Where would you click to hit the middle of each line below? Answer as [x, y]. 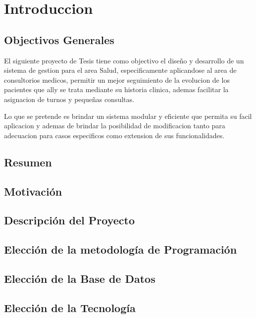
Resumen [28, 162]
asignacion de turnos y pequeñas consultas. [69, 99]
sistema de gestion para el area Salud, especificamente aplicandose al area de [120, 70]
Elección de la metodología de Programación [121, 249]
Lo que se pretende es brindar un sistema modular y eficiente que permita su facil [128, 116]
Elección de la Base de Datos [80, 278]
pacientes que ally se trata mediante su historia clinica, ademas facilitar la [116, 89]
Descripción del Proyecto [69, 220]
